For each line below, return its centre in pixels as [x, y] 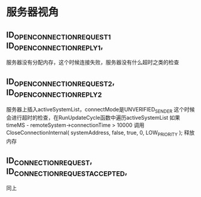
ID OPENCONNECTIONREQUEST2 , [60, 82]
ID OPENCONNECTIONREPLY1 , [55, 46]
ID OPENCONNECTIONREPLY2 [54, 93]
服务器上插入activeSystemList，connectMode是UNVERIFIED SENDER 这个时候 [100, 110]
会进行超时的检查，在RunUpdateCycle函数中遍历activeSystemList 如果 [93, 118]
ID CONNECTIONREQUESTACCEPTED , [67, 172]
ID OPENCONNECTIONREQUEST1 [59, 35]
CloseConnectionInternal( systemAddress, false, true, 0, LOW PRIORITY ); [95, 134]
